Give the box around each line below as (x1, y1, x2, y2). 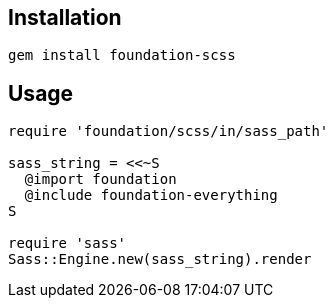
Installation (8, 5, 122, 30)
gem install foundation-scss (8, 47, 236, 64)
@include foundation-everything (24, 187, 278, 204)
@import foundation (24, 171, 177, 188)
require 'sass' (8, 235, 127, 252)
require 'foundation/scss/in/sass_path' (8, 123, 329, 140)
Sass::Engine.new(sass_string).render (8, 251, 312, 268)
